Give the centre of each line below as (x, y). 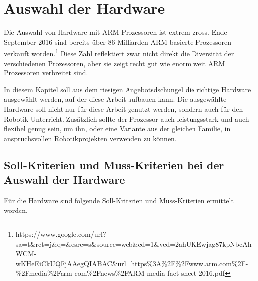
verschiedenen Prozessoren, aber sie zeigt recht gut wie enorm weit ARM (115, 63)
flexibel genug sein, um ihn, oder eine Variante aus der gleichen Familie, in (117, 128)
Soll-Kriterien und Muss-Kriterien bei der (114, 165)
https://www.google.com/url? (61, 234)
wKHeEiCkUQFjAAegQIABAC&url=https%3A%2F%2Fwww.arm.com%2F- (132, 263)
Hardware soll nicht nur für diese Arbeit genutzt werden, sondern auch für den (124, 108)
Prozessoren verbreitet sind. (46, 73)
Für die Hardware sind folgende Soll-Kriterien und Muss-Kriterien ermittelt (119, 200)
